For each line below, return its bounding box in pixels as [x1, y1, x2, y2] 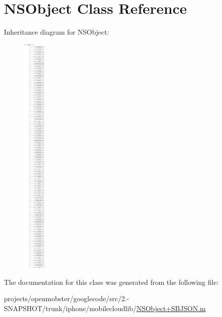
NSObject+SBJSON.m [136, 303, 206, 314]
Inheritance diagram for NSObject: [4, 27, 109, 37]
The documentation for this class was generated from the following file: [4, 276, 219, 287]
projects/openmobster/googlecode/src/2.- [4, 293, 129, 304]
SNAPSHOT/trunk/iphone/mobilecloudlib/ [4, 303, 137, 314]
